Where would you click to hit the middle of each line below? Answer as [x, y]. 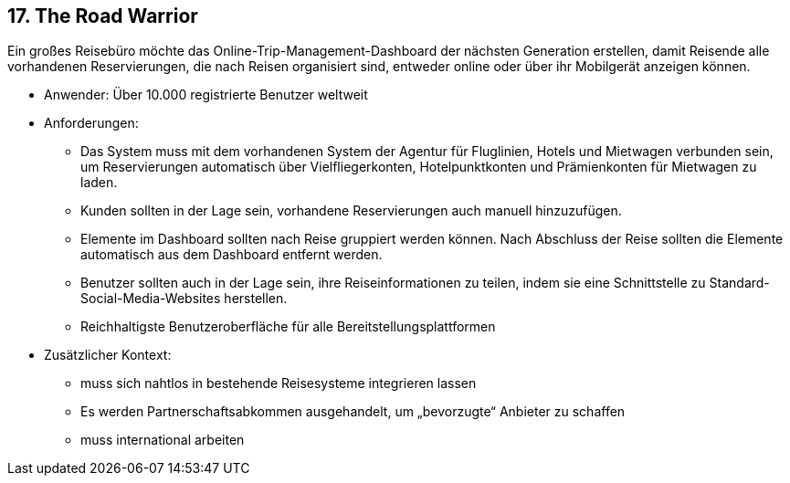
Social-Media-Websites [151, 299]
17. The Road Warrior [103, 16]
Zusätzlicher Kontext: [108, 355]
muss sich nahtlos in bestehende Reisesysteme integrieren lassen [279, 383]
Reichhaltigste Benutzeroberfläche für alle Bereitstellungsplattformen [288, 327]
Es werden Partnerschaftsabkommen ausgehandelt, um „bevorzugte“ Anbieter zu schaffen [353, 412]
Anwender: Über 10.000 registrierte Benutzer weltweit [206, 95]
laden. [99, 183]
